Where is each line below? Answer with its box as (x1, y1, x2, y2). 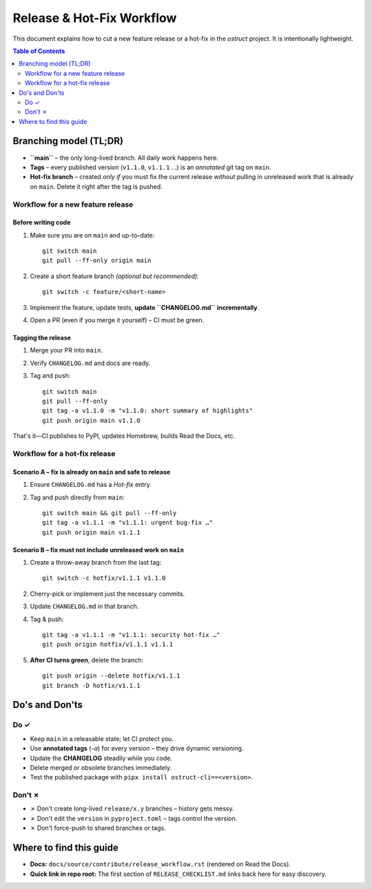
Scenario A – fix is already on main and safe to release (12, 468, 171, 476)
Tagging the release (12, 334, 72, 342)
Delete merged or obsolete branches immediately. (30, 763, 172, 771)
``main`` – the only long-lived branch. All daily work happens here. (30, 154, 218, 162)
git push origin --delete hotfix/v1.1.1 (42, 672, 180, 680)
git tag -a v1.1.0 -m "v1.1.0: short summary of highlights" (42, 407, 253, 415)
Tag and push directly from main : (30, 493, 125, 501)
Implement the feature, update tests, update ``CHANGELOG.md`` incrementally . (30, 303, 260, 311)
